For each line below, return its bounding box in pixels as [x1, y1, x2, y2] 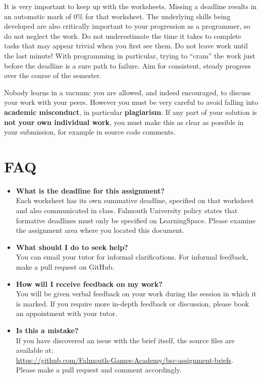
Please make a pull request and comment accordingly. [16, 364, 182, 375]
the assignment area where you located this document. [16, 225, 184, 235]
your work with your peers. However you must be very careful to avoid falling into [4, 97, 258, 107]
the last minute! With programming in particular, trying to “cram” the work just [4, 50, 255, 60]
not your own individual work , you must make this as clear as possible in [4, 116, 244, 127]
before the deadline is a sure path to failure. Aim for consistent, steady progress [4, 60, 251, 71]
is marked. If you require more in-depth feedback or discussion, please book [16, 298, 249, 308]
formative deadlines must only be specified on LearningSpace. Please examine [16, 215, 256, 225]
